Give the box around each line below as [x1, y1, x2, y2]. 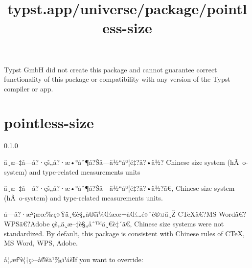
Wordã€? [218, 209, 246, 219]
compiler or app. [4, 83, 53, 93]
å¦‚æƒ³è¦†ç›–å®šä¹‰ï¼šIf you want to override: [4, 254, 143, 264]
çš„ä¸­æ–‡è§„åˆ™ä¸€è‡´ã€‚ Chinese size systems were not [52, 219, 224, 229]
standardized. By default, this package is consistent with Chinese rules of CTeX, [4, 228, 245, 238]
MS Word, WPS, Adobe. [4, 238, 78, 248]
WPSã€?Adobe [4, 219, 50, 229]
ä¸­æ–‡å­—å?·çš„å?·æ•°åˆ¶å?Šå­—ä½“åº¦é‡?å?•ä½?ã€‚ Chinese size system [4, 183, 235, 193]
